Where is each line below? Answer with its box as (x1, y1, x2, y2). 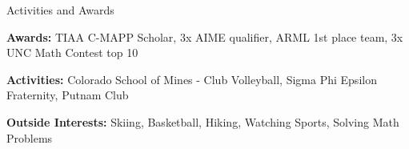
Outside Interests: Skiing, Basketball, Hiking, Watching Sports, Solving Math (6, 113, 399, 130)
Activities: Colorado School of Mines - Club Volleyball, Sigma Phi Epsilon (6, 70, 377, 87)
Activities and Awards (6, 2, 114, 18)
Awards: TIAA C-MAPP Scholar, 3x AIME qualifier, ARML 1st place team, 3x (6, 28, 403, 45)
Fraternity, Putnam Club (6, 87, 129, 103)
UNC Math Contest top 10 (6, 44, 138, 61)
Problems (6, 129, 53, 146)
